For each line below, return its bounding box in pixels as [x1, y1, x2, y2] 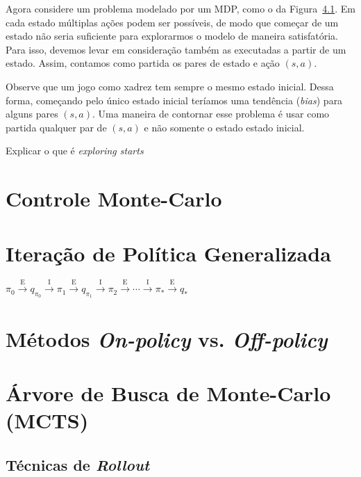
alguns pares [6, 106, 58, 121]
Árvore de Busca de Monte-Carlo [6, 379, 331, 407]
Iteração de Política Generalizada [6, 239, 331, 267]
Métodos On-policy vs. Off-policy [6, 324, 328, 353]
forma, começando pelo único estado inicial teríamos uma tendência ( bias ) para [6, 92, 343, 107]
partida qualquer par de [6, 120, 107, 134]
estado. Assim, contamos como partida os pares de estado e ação [6, 56, 280, 70]
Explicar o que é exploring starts [6, 143, 144, 158]
